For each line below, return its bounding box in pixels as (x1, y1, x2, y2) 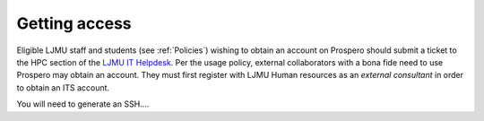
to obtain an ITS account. (16, 82, 110, 93)
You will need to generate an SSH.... (16, 99, 150, 109)
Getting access (16, 13, 132, 33)
